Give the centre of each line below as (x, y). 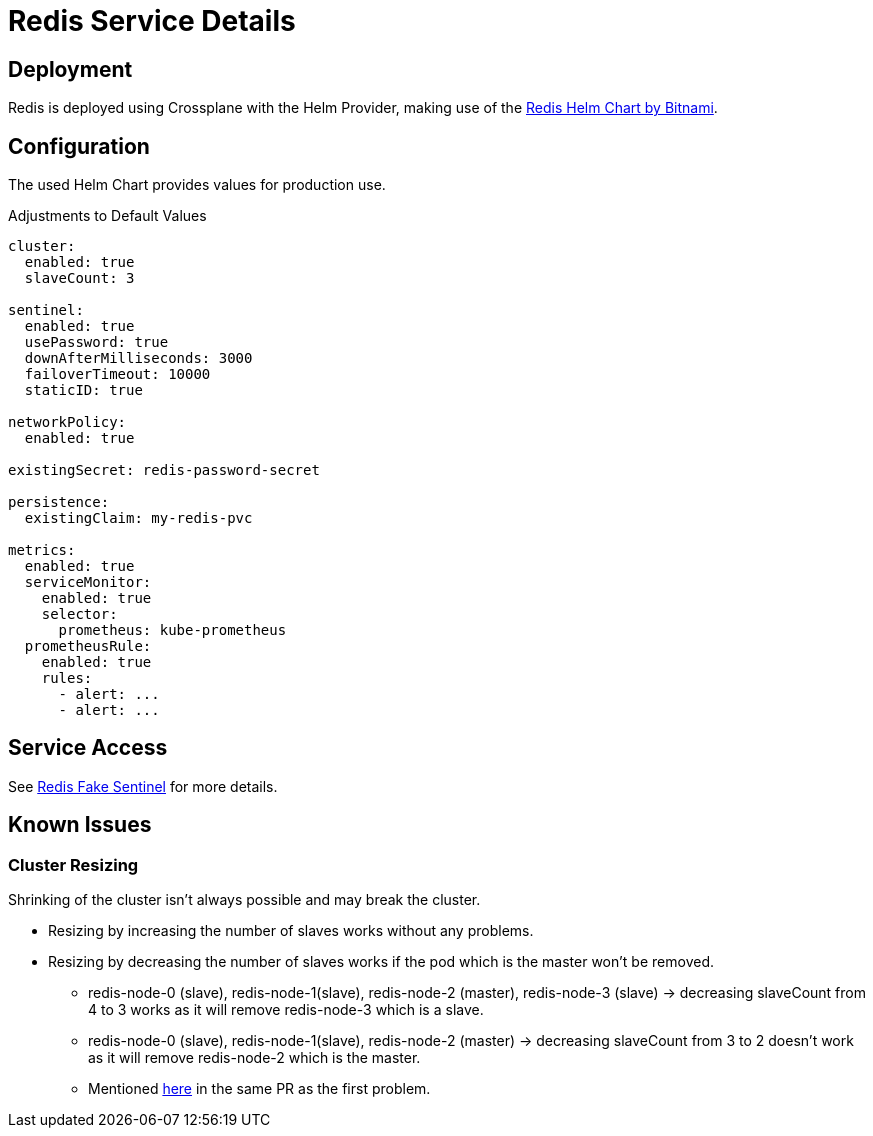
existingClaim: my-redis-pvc (138, 518)
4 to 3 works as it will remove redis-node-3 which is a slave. (286, 1010)
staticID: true (83, 390)
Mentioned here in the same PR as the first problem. (259, 1089)
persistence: (59, 502)
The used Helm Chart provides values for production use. (197, 185)
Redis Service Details (152, 21)
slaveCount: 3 (79, 278)
